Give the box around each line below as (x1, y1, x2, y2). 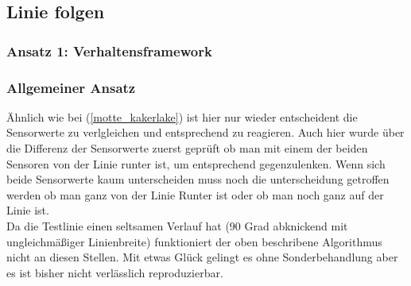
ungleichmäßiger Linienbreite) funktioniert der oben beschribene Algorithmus (6, 233, 382, 249)
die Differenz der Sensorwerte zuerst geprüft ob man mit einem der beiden (6, 140, 368, 157)
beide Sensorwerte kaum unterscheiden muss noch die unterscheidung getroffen (6, 171, 390, 187)
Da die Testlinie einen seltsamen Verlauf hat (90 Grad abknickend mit (6, 218, 348, 234)
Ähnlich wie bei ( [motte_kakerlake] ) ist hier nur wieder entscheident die (6, 108, 358, 125)
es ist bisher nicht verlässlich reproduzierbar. (6, 264, 223, 280)
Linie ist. (6, 202, 49, 218)
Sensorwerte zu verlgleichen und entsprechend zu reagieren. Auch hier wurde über (6, 124, 405, 141)
